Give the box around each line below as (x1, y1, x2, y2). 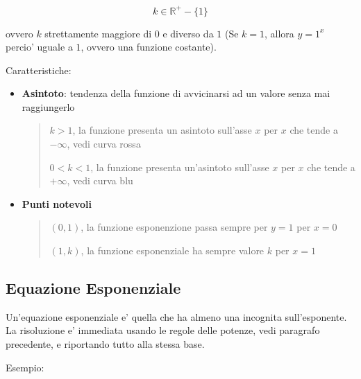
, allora (265, 26, 294, 40)
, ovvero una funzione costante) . (81, 39, 217, 54)
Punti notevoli (22, 196, 92, 211)
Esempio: (6, 360, 44, 374)
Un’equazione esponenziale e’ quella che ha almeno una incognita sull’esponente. (6, 309, 347, 324)
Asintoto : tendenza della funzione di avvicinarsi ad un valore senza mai (22, 86, 330, 100)
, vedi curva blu (67, 173, 133, 188)
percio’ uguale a (6, 39, 73, 54)
